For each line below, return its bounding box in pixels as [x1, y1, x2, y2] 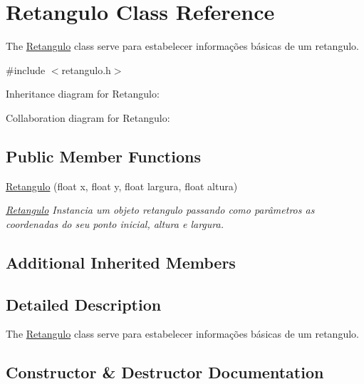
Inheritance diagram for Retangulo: [6, 86, 160, 101]
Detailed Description [6, 293, 162, 315]
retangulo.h [61, 62, 111, 77]
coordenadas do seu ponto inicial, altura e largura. [6, 216, 224, 231]
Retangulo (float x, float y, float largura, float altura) [6, 178, 238, 193]
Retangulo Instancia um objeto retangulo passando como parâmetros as [6, 202, 315, 217]
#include [6, 62, 46, 77]
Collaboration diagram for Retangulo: [6, 110, 170, 125]
